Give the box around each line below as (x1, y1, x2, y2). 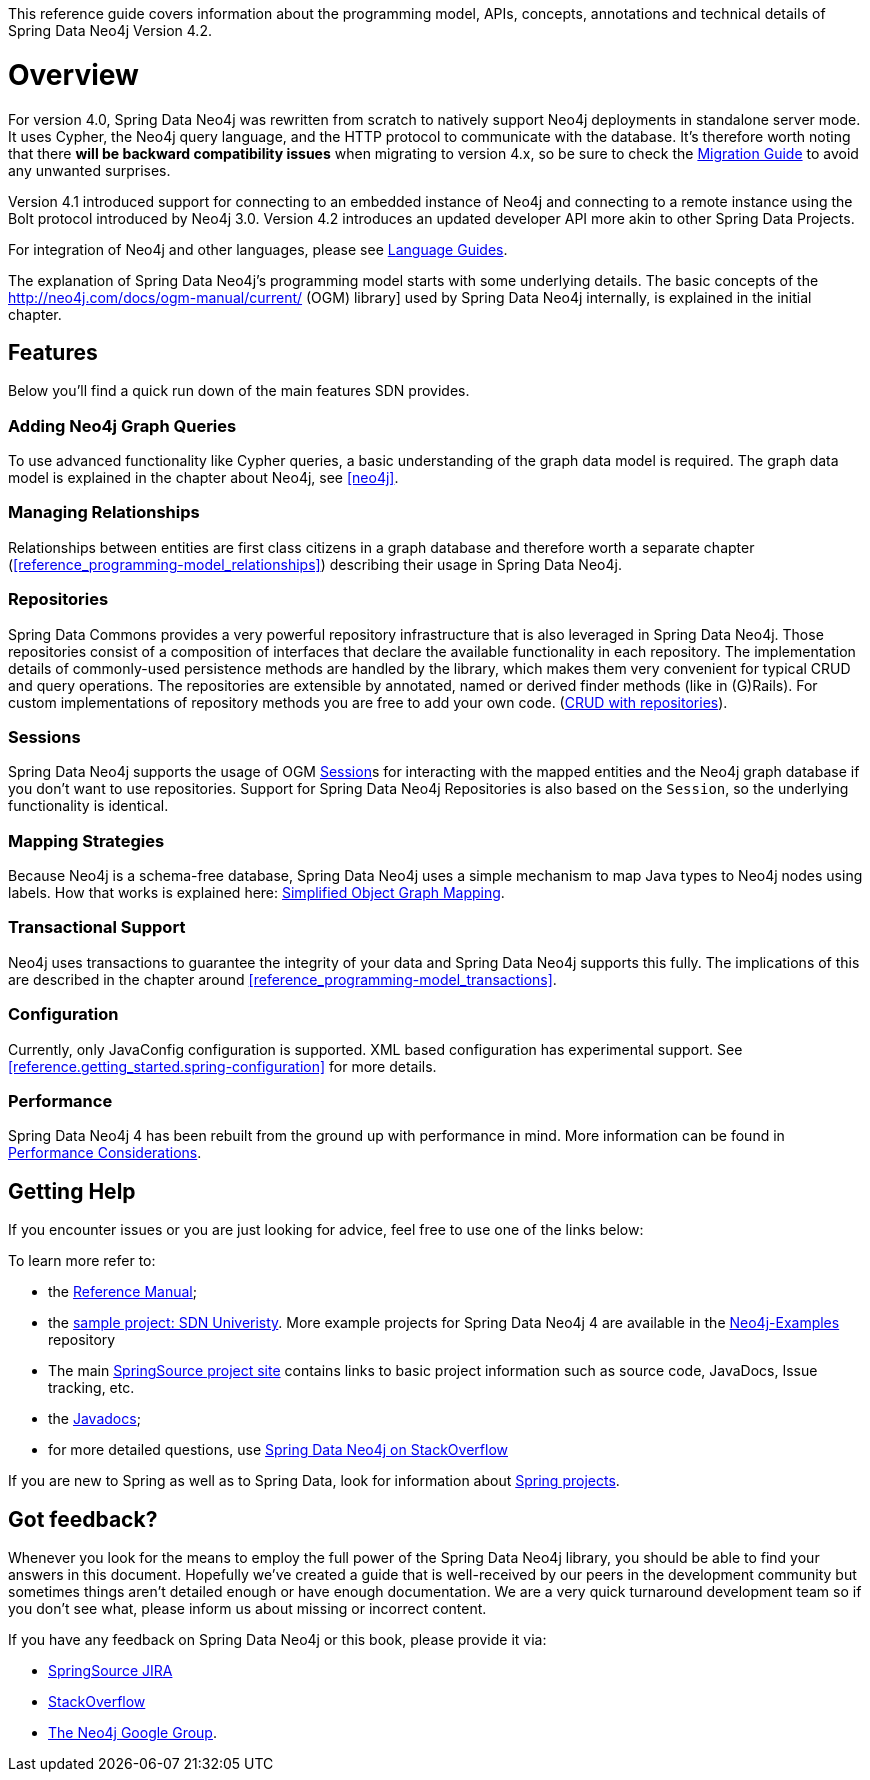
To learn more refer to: (8, 1252, 156, 1270)
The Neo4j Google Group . (48, 1724, 217, 1742)
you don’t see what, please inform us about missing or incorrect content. (8, 1600, 487, 1618)
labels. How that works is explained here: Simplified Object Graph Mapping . (8, 884, 505, 902)
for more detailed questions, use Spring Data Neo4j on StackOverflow (48, 1441, 508, 1459)
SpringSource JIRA (48, 1662, 173, 1680)
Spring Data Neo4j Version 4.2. (8, 22, 212, 39)
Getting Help (8, 1178, 136, 1204)
